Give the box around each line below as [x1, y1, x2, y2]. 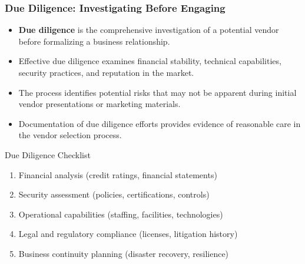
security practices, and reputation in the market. [18, 66, 194, 78]
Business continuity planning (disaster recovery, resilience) [18, 247, 229, 259]
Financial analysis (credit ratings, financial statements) [18, 168, 217, 181]
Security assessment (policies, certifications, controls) [18, 188, 210, 200]
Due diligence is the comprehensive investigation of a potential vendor [18, 24, 279, 36]
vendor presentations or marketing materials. [18, 98, 181, 110]
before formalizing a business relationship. [18, 35, 170, 47]
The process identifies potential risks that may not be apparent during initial [18, 86, 297, 98]
